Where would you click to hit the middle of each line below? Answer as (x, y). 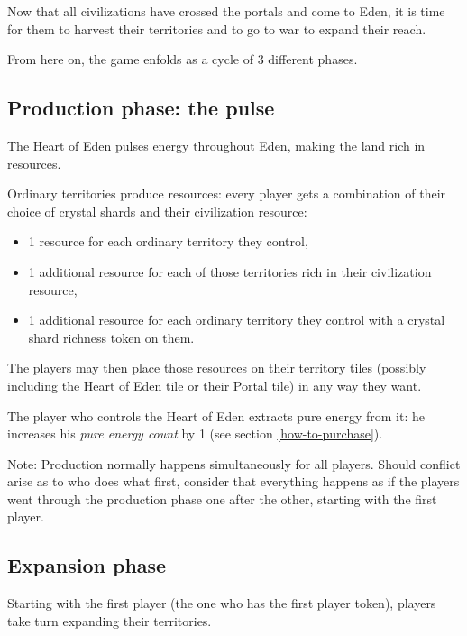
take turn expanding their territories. (110, 620)
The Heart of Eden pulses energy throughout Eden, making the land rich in (216, 145)
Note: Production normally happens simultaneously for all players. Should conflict (234, 463)
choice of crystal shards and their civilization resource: (157, 211)
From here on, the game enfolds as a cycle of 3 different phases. (183, 59)
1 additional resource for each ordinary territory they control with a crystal (237, 320)
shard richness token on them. (111, 337)
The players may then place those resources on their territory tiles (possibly (217, 368)
